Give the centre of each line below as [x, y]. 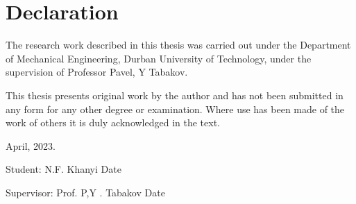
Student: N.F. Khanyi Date [63, 169]
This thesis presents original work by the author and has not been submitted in [175, 95]
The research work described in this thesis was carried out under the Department [178, 45]
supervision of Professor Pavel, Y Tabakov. [97, 72]
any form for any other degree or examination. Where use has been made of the [175, 109]
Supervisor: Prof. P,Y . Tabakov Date [85, 192]
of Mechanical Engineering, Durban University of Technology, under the [159, 58]
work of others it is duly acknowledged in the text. [113, 122]
